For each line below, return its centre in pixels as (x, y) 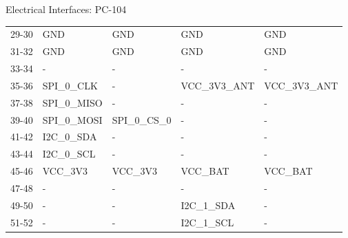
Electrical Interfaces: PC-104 (66, 9)
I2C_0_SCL (69, 154)
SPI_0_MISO (72, 102)
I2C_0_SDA (70, 137)
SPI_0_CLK (70, 85)
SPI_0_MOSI (72, 119)
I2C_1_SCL (207, 222)
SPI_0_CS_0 (142, 119)
